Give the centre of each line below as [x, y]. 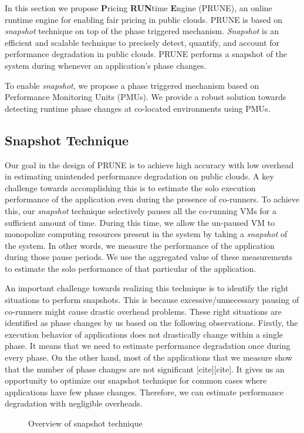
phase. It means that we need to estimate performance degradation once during [148, 346]
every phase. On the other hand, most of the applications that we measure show [149, 357]
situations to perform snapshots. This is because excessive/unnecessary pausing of [152, 300]
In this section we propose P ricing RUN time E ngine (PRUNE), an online [139, 8]
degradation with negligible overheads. [74, 403]
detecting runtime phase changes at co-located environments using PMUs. [138, 108]
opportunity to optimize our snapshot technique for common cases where [136, 380]
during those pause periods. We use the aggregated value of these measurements [149, 257]
